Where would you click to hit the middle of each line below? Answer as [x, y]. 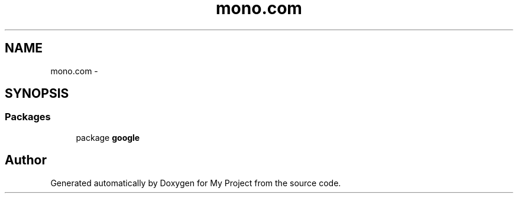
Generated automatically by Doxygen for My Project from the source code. [196, 183]
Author [26, 160]
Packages [28, 117]
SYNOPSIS [37, 94]
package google [108, 137]
